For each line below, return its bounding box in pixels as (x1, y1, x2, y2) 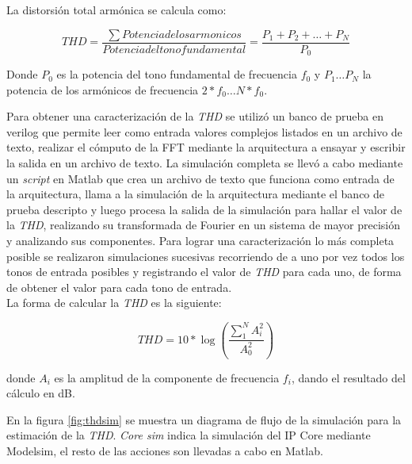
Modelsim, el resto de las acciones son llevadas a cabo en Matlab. (6, 442, 323, 458)
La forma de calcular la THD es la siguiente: (6, 294, 222, 311)
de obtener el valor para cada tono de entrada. (6, 278, 232, 295)
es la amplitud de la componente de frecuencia (54, 369, 280, 385)
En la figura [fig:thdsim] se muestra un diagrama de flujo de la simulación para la (6, 411, 402, 428)
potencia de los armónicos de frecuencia (6, 81, 199, 98)
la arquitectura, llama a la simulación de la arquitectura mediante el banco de (6, 186, 385, 202)
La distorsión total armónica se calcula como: (6, 2, 227, 17)
